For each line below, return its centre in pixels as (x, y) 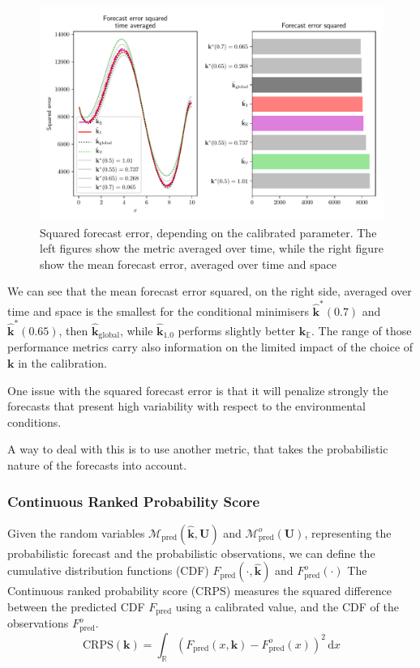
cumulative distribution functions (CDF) (108, 570)
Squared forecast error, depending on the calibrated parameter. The (208, 232)
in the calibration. (62, 363)
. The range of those (362, 330)
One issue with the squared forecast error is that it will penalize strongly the (198, 390)
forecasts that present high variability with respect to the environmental (186, 406)
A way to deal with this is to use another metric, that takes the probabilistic (198, 449)
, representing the (348, 532)
